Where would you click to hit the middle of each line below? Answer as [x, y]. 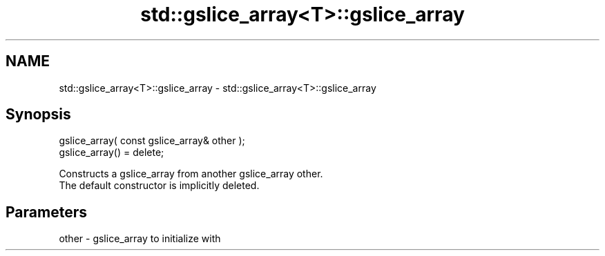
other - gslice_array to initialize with [140, 239]
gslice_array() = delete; [112, 152]
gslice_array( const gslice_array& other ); [152, 141]
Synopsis [38, 115]
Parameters [46, 212]
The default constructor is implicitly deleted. [159, 186]
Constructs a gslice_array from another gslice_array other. [191, 174]
